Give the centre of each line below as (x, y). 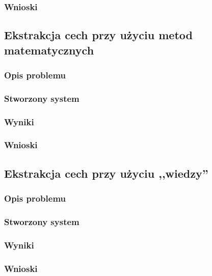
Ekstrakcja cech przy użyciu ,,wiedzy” (106, 173)
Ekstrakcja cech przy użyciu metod (98, 35)
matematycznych (49, 50)
